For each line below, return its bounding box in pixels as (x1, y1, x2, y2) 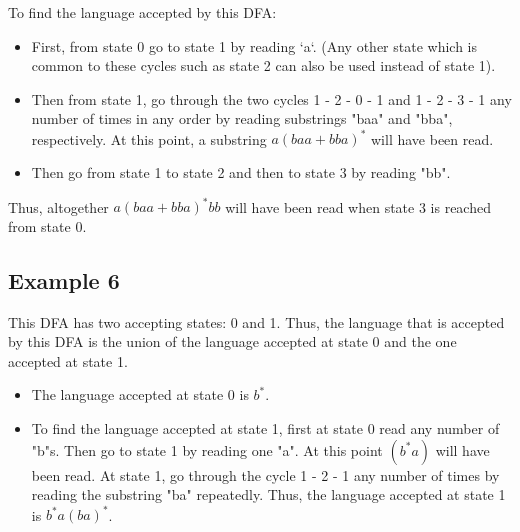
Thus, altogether (8, 196, 109, 217)
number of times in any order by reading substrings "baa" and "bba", (31, 108, 453, 129)
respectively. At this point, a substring (31, 128, 267, 149)
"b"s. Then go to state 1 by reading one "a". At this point (31, 439, 383, 460)
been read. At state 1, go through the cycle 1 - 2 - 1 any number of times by (31, 464, 500, 485)
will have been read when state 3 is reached (225, 196, 491, 217)
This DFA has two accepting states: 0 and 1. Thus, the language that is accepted (8, 311, 505, 332)
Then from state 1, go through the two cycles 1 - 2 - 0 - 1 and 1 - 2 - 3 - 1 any (31, 88, 512, 109)
